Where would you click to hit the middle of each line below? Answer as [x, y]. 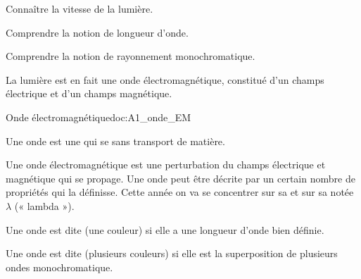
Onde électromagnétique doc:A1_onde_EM [99, 117]
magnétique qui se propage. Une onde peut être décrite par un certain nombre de [180, 178]
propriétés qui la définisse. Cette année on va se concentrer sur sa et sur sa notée [180, 192]
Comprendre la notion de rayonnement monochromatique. [131, 56]
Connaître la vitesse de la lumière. [80, 8]
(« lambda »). [44, 205]
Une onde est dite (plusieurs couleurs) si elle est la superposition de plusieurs [172, 253]
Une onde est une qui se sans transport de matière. [115, 141]
